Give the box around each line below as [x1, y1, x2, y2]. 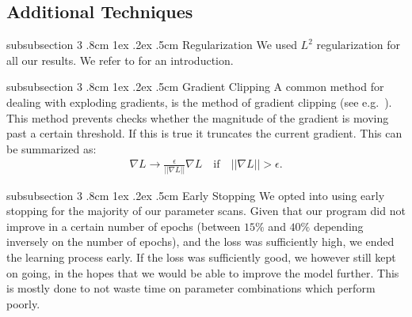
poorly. [6, 295, 40, 311]
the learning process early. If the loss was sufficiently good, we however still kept [6, 249, 396, 266]
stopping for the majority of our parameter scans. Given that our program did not [6, 202, 406, 219]
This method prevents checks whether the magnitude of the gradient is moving [6, 109, 389, 126]
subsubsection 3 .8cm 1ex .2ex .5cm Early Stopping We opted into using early [6, 187, 385, 203]
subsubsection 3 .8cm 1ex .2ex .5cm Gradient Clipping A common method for [6, 78, 384, 95]
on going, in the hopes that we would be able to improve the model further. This [6, 264, 399, 281]
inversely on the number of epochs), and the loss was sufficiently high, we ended [6, 233, 395, 250]
